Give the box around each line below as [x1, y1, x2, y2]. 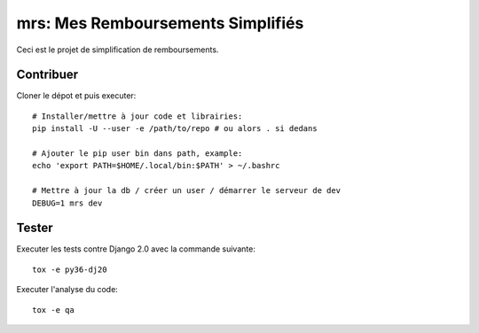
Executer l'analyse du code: [16, 284, 119, 295]
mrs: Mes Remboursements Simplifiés [16, 13, 304, 33]
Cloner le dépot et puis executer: [16, 90, 137, 101]
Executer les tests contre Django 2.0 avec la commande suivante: [16, 244, 256, 254]
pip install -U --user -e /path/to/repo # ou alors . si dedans [32, 124, 318, 134]
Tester [16, 221, 53, 236]
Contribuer [16, 67, 79, 82]
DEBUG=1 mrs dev [32, 197, 103, 208]
